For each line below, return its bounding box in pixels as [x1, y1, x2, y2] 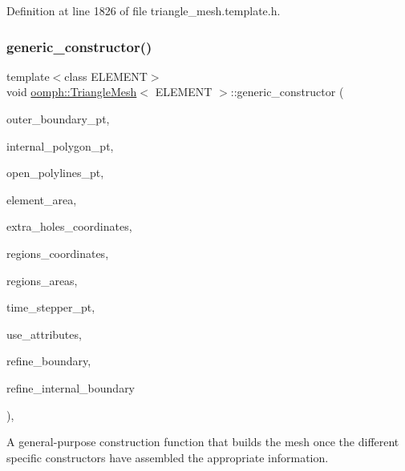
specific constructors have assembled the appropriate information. [6, 449, 329, 465]
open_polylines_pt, [6, 164, 104, 181]
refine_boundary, [6, 352, 91, 369]
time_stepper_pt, [6, 299, 95, 316]
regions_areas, [6, 272, 78, 288]
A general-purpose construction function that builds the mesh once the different [6, 433, 399, 450]
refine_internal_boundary [6, 379, 136, 396]
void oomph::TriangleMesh [6, 83, 137, 100]
